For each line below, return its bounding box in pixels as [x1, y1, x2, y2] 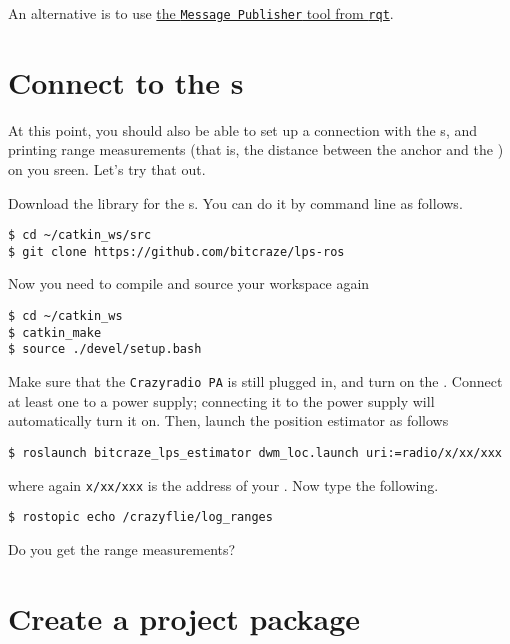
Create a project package [8, 597, 361, 638]
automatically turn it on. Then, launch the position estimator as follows [8, 410, 449, 431]
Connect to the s [8, 61, 244, 102]
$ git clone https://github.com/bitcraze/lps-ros [8, 244, 345, 259]
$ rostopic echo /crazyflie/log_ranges [8, 510, 273, 525]
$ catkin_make [8, 325, 102, 340]
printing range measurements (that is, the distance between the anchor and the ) [8, 139, 504, 160]
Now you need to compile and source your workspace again [8, 273, 370, 294]
